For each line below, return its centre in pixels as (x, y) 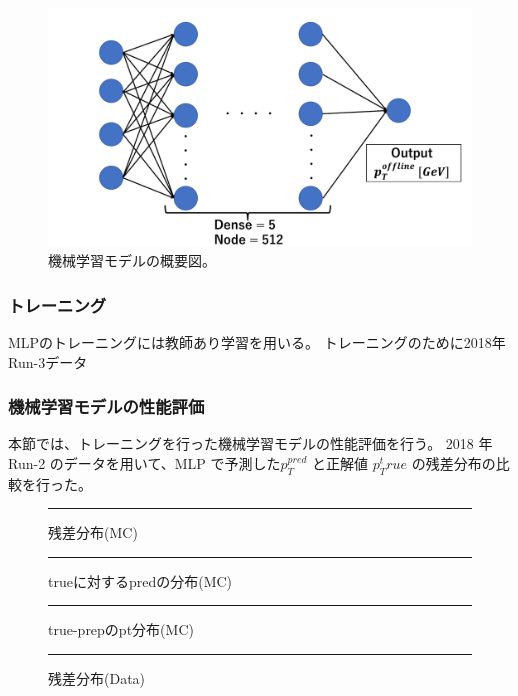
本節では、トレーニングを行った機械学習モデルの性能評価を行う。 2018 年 (250, 443)
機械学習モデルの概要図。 (132, 260)
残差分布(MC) (93, 532)
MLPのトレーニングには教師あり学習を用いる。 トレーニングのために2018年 (257, 341)
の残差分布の (453, 462)
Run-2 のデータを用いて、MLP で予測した (144, 462)
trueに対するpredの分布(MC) (140, 580)
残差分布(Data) (97, 678)
